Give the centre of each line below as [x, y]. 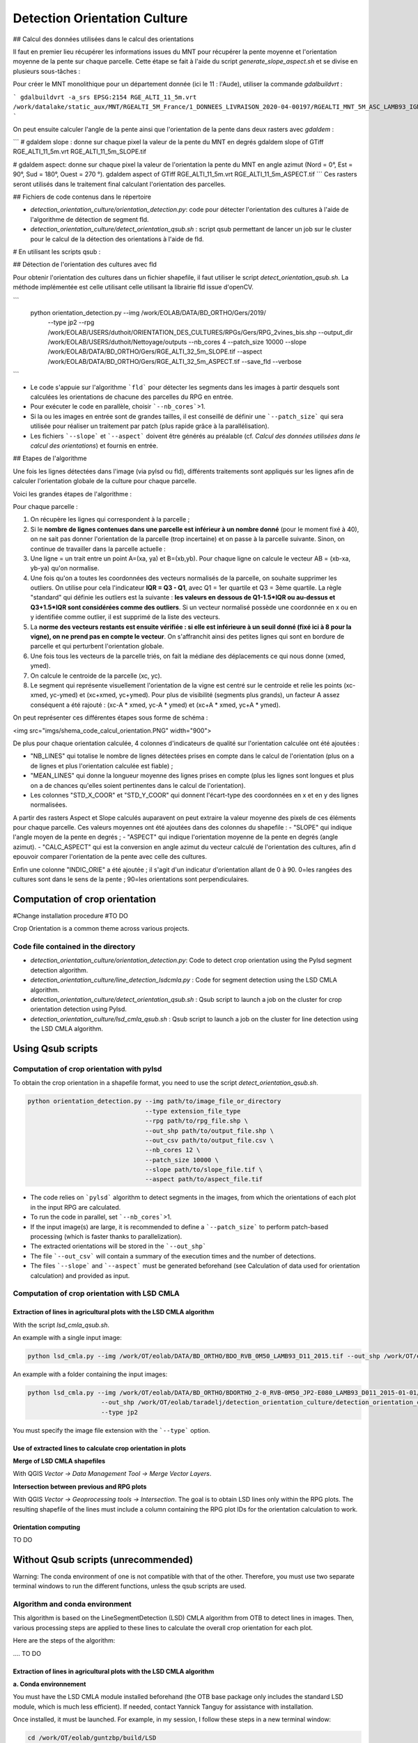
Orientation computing [46, 1527]
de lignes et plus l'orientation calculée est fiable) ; [102, 766]
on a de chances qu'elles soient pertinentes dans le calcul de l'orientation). [138, 785]
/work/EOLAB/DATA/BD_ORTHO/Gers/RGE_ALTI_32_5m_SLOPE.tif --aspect [155, 351]
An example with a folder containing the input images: [90, 1374]
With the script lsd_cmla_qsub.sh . [61, 1325]
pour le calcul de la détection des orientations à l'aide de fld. [117, 239]
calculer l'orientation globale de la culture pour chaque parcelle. [104, 481]
